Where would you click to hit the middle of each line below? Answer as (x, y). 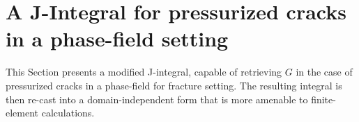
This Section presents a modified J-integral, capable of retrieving (144, 72)
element (22, 113)
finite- (323, 99)
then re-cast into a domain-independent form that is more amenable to (157, 99)
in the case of (324, 72)
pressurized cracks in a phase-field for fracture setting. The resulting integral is (174, 85)
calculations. (68, 113)
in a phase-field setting (117, 38)
